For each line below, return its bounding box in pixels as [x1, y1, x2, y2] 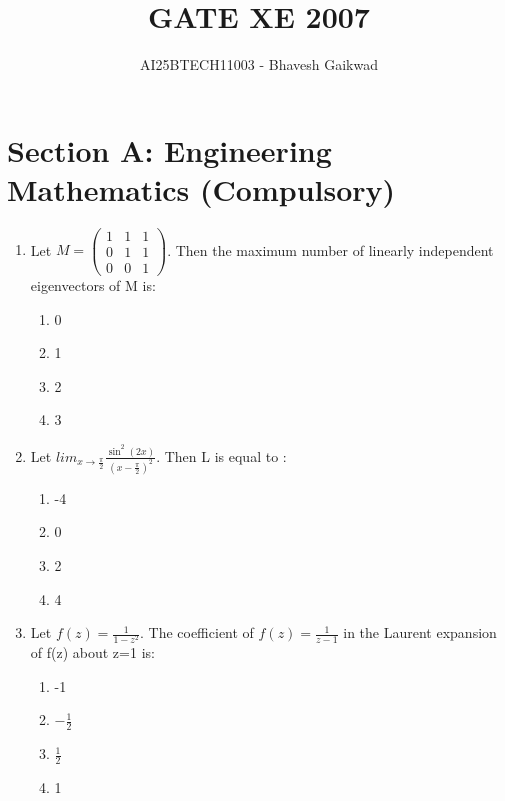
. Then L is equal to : [156, 445, 287, 466]
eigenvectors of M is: [30, 275, 156, 295]
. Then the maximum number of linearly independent [167, 239, 494, 260]
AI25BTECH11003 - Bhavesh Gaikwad [140, 54, 378, 75]
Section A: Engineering [7, 129, 332, 170]
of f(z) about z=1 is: [30, 642, 155, 663]
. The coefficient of [139, 622, 254, 643]
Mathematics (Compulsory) [7, 168, 396, 209]
